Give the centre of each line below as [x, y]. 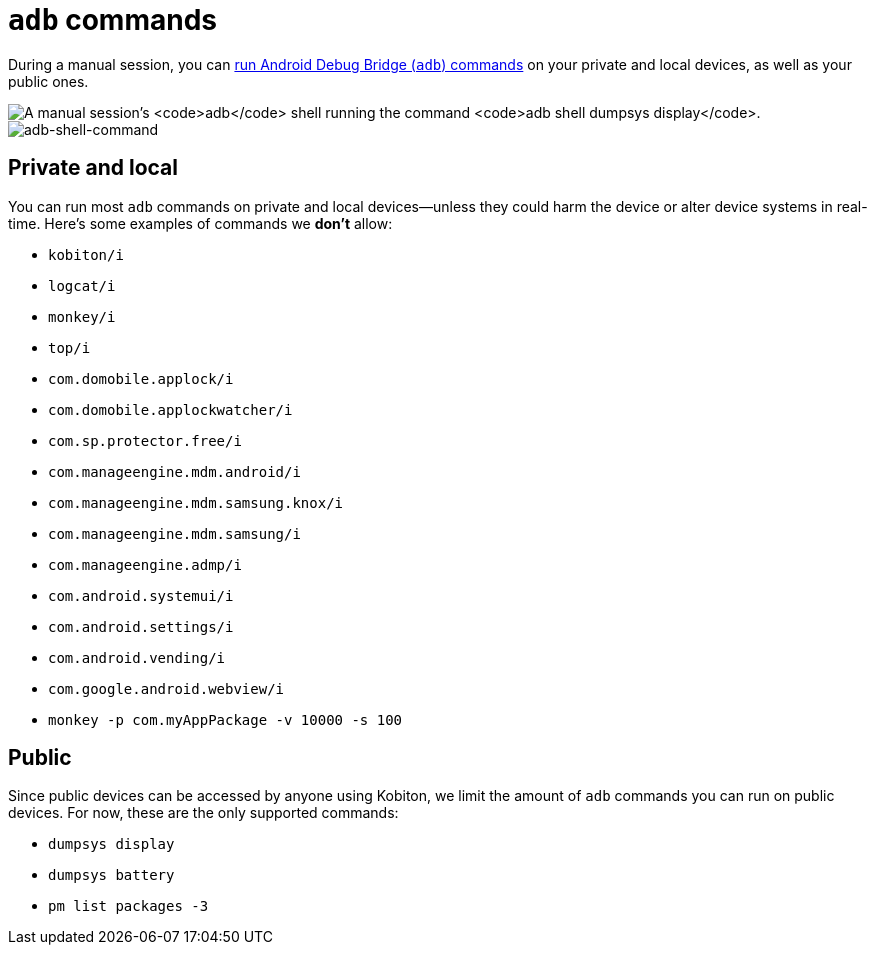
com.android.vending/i [137, 657]
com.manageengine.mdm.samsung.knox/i [196, 502]
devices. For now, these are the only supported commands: [203, 813]
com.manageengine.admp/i [145, 564]
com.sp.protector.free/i [145, 440]
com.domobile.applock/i [141, 378]
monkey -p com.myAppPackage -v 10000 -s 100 [225, 719]
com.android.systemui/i [141, 595]
